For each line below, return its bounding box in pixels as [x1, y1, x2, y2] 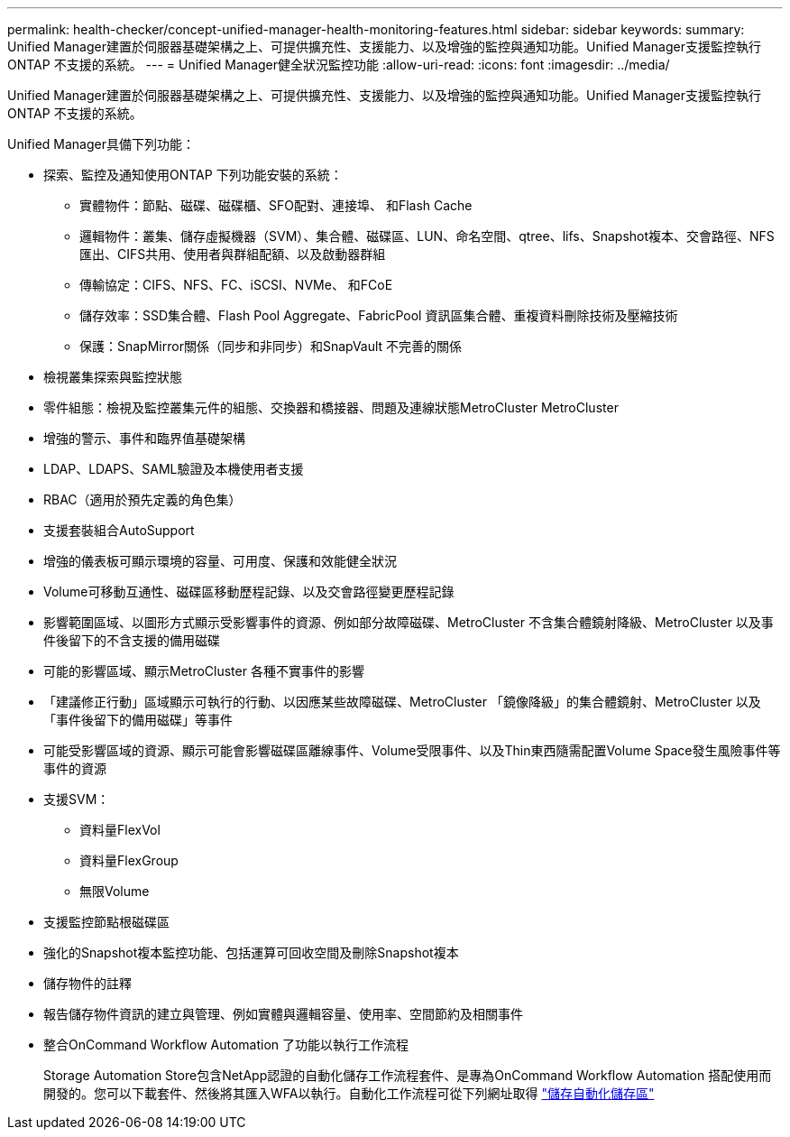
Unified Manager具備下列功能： [7, 136, 195, 152]
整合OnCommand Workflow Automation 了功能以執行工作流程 [43, 1037, 409, 1052]
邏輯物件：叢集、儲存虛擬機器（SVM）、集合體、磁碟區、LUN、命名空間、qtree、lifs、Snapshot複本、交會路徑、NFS [79, 228, 775, 244]
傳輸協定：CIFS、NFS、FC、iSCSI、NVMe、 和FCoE [79, 277, 393, 292]
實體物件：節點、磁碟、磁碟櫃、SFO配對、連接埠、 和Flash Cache [79, 198, 473, 213]
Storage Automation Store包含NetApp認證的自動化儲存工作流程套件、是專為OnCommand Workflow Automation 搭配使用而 [43, 1068, 772, 1083]
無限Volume [79, 883, 150, 899]
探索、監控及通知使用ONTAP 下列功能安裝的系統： [43, 167, 343, 182]
